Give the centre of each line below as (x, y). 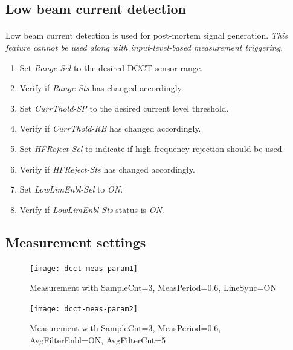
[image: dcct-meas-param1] (84, 268)
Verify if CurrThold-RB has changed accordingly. (110, 128)
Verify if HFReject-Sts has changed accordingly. (107, 169)
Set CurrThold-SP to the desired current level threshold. (124, 108)
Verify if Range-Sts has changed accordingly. (101, 88)
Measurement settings (76, 242)
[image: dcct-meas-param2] (84, 309)
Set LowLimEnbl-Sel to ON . (71, 189)
